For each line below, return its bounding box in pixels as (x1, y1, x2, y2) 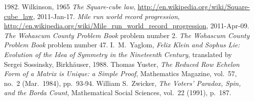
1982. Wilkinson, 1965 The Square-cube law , (4, 1, 136, 11)
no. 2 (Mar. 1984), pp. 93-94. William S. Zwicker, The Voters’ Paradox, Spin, (4, 78, 241, 88)
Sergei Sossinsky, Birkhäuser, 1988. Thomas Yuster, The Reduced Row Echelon (4, 59, 240, 69)
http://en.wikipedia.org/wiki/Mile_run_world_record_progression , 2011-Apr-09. (4, 20, 250, 31)
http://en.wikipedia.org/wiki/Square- (138, 1, 250, 11)
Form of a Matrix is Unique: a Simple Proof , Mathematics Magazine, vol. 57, (4, 68, 237, 79)
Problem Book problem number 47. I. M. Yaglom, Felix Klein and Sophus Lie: (4, 40, 240, 50)
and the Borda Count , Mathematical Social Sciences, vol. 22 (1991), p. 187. (4, 87, 231, 98)
